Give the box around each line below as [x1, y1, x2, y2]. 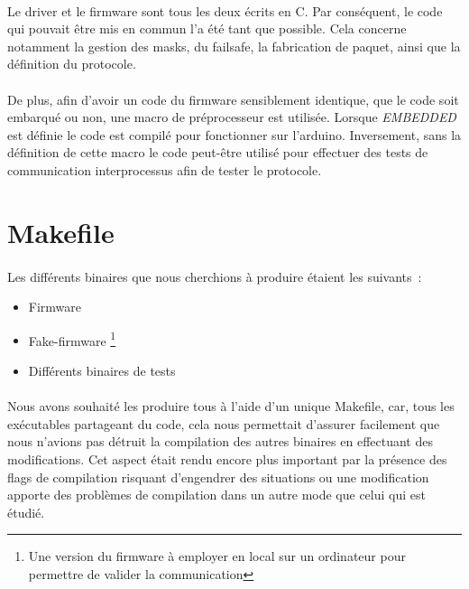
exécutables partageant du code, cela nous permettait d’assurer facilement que [7, 414, 440, 433]
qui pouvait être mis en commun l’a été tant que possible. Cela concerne [7, 19, 407, 38]
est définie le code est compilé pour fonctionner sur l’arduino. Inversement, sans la [7, 125, 462, 144]
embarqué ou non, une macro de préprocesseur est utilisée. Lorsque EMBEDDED [7, 108, 456, 126]
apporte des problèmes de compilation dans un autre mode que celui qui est [7, 485, 426, 504]
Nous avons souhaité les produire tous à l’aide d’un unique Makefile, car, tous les [7, 397, 455, 416]
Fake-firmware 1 [28, 328, 116, 350]
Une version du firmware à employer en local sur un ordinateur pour [28, 547, 406, 566]
